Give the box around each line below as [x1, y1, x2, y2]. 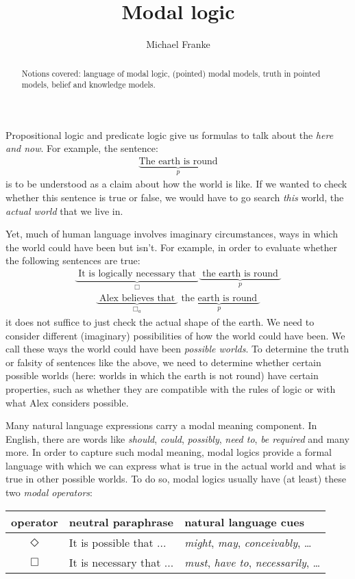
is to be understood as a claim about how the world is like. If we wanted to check [5, 177, 347, 191]
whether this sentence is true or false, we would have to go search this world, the [5, 190, 344, 205]
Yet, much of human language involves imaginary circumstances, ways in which [5, 227, 338, 241]
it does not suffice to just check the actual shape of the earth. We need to [5, 314, 315, 329]
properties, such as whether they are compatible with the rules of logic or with [5, 381, 336, 396]
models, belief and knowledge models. [21, 79, 156, 90]
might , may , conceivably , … [184, 534, 312, 550]
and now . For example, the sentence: [5, 141, 158, 155]
